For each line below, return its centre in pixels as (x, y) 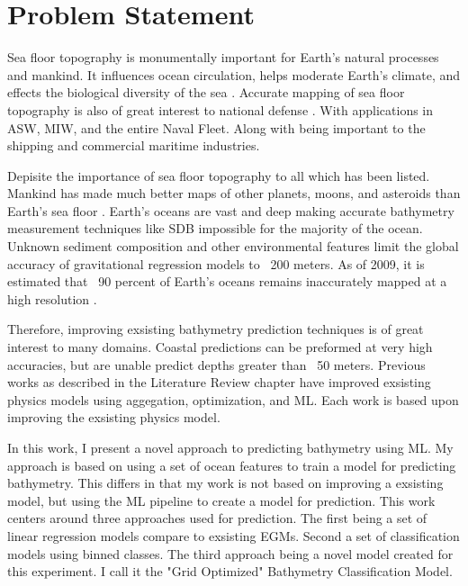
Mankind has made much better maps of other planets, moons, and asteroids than (234, 193)
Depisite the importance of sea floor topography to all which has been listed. (219, 175)
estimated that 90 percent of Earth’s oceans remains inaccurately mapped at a (227, 281)
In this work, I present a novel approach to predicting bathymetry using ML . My (230, 447)
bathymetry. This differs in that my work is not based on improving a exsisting (225, 483)
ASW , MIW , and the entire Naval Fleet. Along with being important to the (216, 127)
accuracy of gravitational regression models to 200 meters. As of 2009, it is (216, 263)
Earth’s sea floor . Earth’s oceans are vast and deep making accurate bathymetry (231, 210)
